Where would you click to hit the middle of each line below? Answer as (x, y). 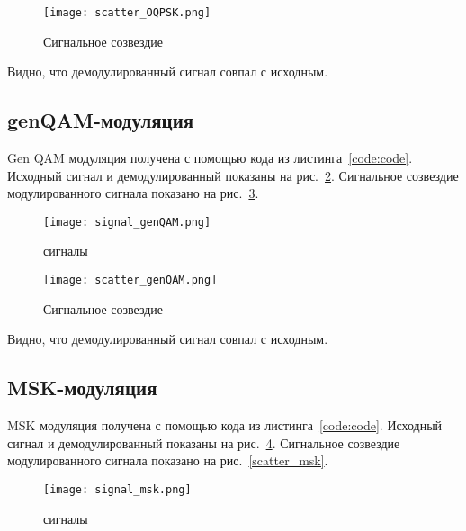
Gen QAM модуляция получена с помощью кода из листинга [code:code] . (210, 158)
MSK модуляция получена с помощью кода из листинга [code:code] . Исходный (225, 425)
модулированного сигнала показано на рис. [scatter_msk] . (168, 460)
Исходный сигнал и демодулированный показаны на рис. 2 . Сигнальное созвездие (233, 175)
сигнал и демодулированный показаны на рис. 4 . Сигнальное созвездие (204, 442)
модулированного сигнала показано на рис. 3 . (133, 193)
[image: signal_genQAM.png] (127, 222)
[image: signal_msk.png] (117, 489)
